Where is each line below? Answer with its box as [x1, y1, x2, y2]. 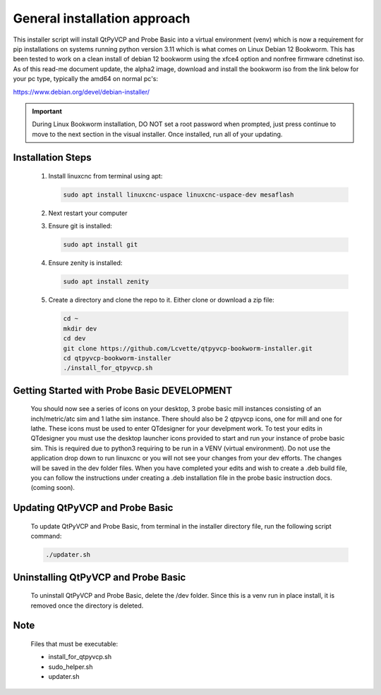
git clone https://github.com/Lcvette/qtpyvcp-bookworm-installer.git [63, 344, 313, 352]
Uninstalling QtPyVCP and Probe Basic [13, 571, 186, 583]
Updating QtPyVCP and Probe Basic [13, 502, 174, 514]
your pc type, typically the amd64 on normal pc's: [13, 75, 159, 83]
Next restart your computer [48, 209, 128, 218]
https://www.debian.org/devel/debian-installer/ [13, 87, 150, 96]
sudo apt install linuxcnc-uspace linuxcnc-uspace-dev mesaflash [63, 191, 294, 199]
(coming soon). [30, 484, 75, 492]
